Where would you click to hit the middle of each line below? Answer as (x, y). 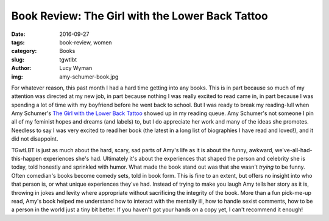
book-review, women (86, 42)
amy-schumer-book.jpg (89, 77)
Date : (18, 34)
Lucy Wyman (76, 68)
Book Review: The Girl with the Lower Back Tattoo (140, 16)
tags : (18, 42)
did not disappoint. (35, 139)
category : (24, 51)
